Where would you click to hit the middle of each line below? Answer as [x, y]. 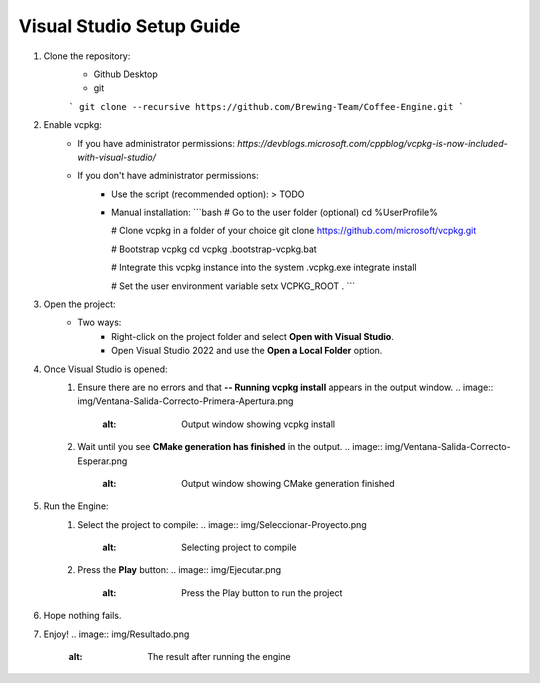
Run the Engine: [76, 506]
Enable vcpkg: [72, 125]
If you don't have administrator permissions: [168, 176]
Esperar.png [102, 461]
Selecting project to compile [239, 547]
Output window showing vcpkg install [258, 424]
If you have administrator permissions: [156, 143]
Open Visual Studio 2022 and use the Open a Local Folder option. [247, 351]
